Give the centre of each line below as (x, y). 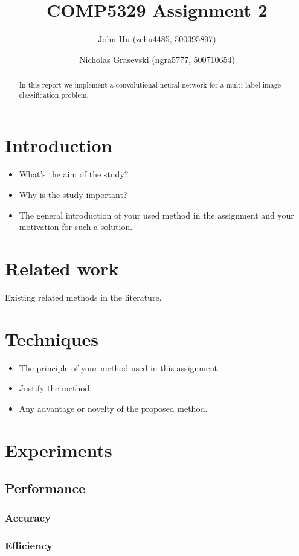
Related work (62, 268)
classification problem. (54, 94)
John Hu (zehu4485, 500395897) (157, 39)
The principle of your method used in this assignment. (119, 367)
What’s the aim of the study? (74, 174)
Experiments (59, 449)
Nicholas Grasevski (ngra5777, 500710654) (157, 59)
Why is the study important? (73, 194)
